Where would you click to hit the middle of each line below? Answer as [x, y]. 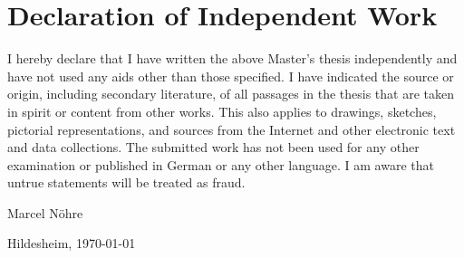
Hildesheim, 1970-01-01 [72, 243]
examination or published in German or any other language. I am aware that [221, 164]
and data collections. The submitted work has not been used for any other [213, 147]
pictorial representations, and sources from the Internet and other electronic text [232, 129]
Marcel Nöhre [45, 212]
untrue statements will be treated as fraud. [126, 182]
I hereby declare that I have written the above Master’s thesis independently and [232, 58]
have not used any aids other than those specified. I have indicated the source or [231, 76]
